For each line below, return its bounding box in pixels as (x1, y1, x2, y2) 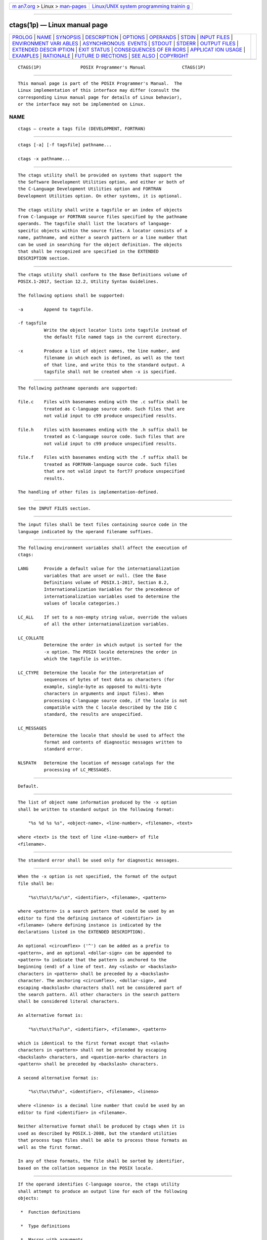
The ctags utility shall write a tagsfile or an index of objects (18, 207, 182, 213)
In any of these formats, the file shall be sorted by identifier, (18, 1158, 185, 1164)
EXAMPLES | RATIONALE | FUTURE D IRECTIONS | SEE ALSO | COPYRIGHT (12, 52, 189, 59)
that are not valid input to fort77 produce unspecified (44, 469, 185, 474)
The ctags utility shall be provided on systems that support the (18, 172, 182, 178)
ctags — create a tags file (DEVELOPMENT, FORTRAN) (18, 126, 146, 131)
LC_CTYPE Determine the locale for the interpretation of (18, 670, 164, 676)
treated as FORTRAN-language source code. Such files (44, 461, 178, 467)
